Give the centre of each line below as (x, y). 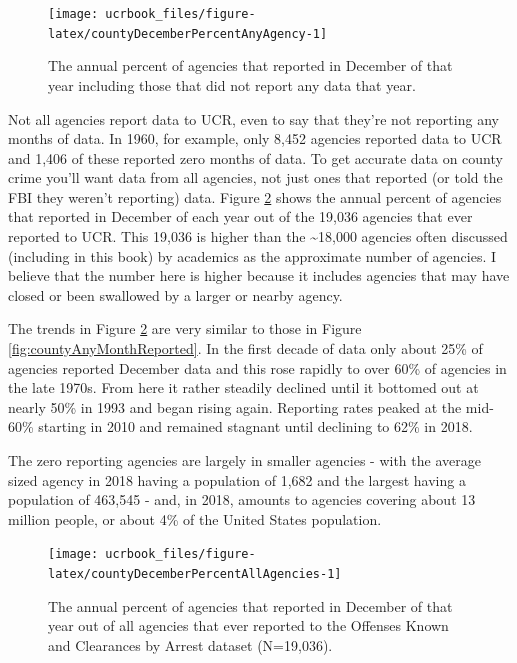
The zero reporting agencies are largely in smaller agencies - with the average (244, 460)
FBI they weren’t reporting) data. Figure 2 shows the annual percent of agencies (255, 196)
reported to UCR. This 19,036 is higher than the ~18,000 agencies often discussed (258, 236)
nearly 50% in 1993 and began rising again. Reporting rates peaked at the (235, 406)
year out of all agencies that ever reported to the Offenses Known (248, 625)
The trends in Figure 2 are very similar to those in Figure (185, 328)
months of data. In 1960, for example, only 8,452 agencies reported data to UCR (255, 138)
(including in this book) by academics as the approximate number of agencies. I (252, 255)
